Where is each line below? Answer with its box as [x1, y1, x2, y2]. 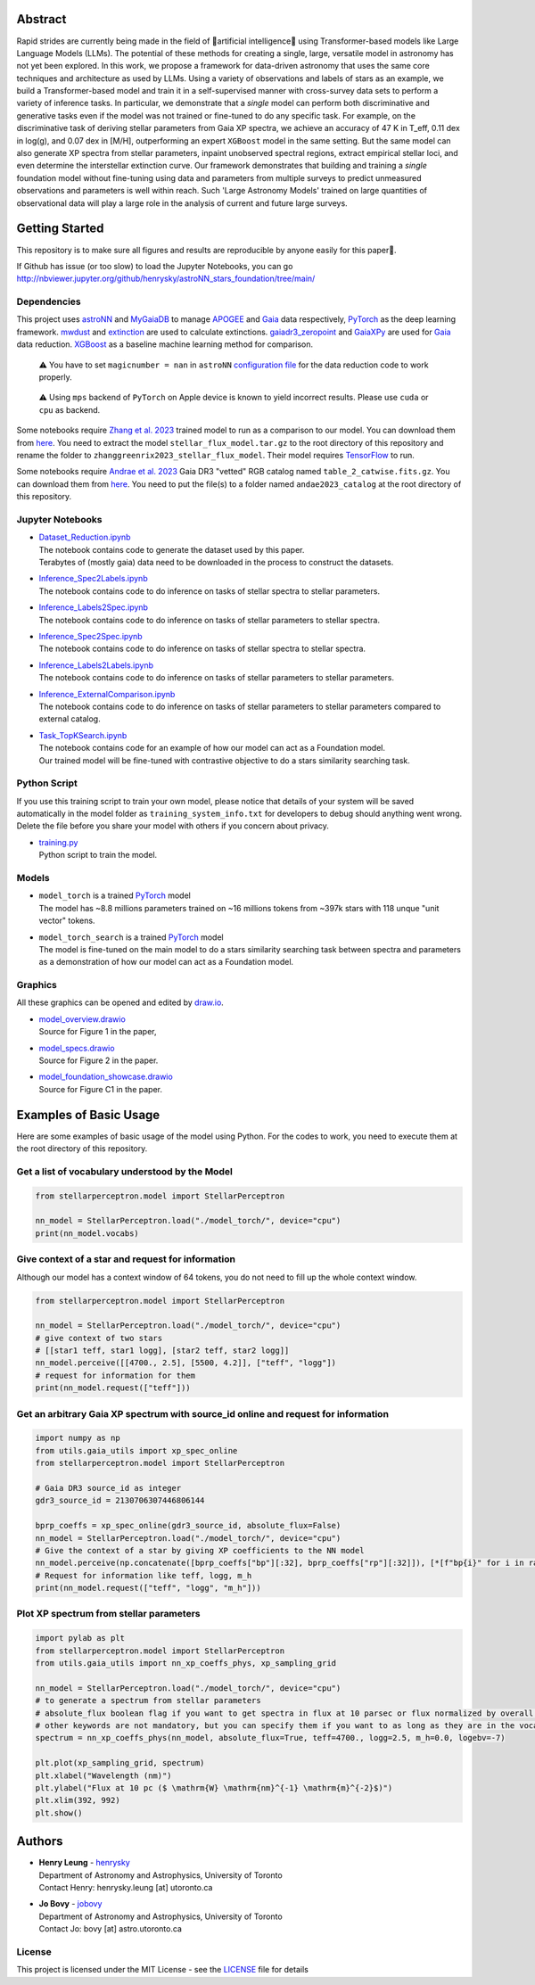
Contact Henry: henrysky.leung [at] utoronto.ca [38, 1882, 213, 1892]
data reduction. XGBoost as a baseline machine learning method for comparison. [16, 339, 314, 350]
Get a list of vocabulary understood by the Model [16, 1165, 234, 1177]
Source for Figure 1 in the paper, [38, 1026, 157, 1037]
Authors [16, 1833, 63, 1849]
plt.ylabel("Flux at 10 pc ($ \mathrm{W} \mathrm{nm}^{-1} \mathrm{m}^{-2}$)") [35, 1783, 393, 1792]
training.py [38, 836, 78, 847]
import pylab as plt [35, 1633, 125, 1643]
